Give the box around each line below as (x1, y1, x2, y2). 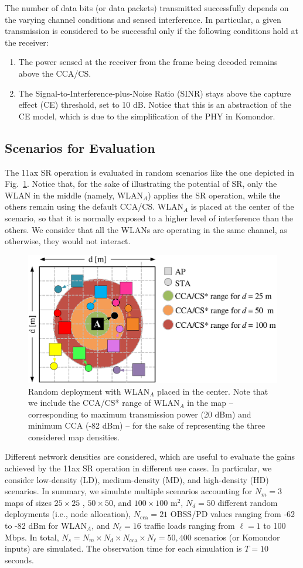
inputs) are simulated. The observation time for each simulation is (5, 542, 242, 555)
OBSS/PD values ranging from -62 (170, 508, 295, 520)
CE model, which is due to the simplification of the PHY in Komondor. (18, 110, 275, 122)
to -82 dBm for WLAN (5, 519, 87, 532)
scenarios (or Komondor (194, 531, 280, 543)
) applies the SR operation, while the (148, 189, 281, 201)
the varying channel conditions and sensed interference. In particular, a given (5, 13, 281, 25)
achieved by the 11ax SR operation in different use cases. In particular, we (5, 462, 272, 474)
